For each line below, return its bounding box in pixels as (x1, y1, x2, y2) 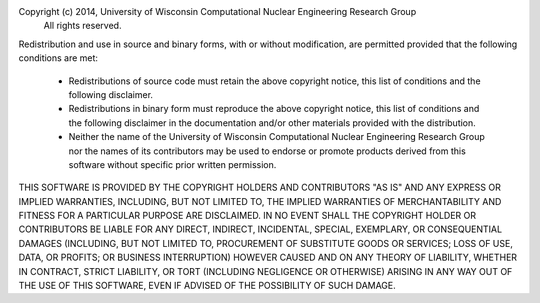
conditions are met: (18, 52, 99, 64)
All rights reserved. (43, 20, 122, 32)
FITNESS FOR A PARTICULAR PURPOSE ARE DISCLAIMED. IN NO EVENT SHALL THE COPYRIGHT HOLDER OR (18, 210, 477, 222)
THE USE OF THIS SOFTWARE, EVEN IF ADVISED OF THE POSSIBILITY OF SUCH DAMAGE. (18, 280, 397, 292)
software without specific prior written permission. (68, 158, 277, 170)
